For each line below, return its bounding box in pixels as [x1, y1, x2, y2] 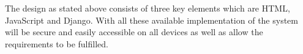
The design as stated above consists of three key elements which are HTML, [5, 2, 290, 14]
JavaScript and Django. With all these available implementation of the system [5, 13, 298, 26]
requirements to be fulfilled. [5, 37, 108, 50]
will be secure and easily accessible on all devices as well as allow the [5, 25, 263, 38]
